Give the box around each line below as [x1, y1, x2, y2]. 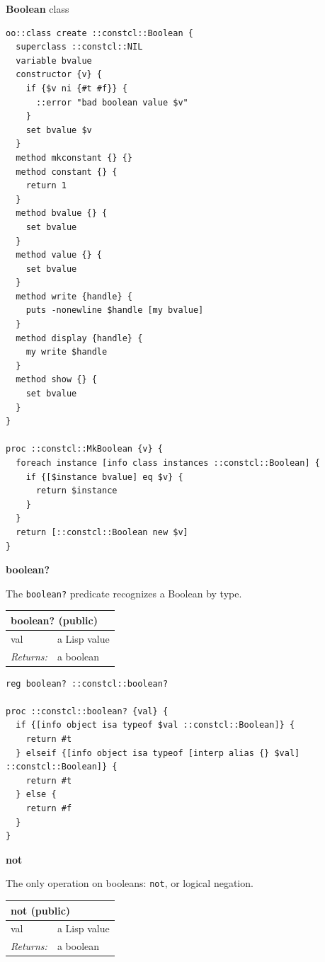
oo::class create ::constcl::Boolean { [6, 28, 193, 38]
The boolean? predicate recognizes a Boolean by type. [6, 585, 242, 600]
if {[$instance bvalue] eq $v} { [25, 471, 183, 482]
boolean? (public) [11, 612, 98, 627]
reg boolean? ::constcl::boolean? [6, 678, 169, 689]
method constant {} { [16, 166, 118, 177]
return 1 [25, 181, 67, 191]
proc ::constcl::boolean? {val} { [6, 706, 169, 716]
